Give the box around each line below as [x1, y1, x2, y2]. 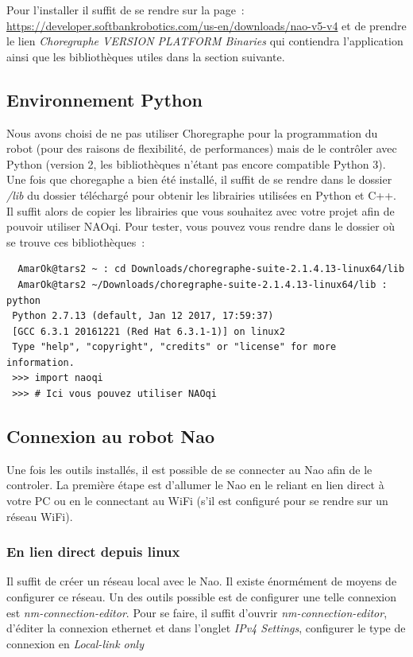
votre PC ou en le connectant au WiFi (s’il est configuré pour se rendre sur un [6, 492, 388, 509]
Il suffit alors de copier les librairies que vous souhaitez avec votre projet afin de [6, 202, 395, 219]
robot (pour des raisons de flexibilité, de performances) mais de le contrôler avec [6, 140, 397, 157]
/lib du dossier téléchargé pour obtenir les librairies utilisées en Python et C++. [6, 186, 396, 203]
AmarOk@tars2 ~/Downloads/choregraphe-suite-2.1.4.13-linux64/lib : [17, 278, 388, 290]
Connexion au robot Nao [6, 424, 214, 449]
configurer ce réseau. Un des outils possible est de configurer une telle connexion [6, 589, 397, 605]
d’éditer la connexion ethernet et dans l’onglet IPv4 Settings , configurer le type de [6, 620, 406, 636]
